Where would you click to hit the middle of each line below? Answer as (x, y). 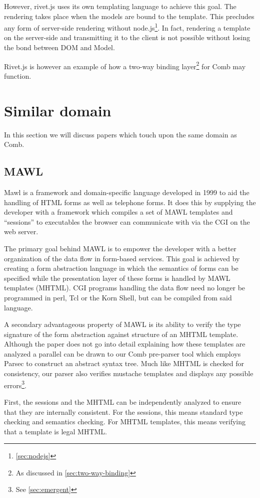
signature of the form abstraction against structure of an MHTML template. (121, 334)
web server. (21, 231)
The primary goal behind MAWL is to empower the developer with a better (120, 248)
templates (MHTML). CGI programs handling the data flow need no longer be (125, 288)
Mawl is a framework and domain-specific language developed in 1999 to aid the (127, 192)
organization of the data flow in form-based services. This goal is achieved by (122, 258)
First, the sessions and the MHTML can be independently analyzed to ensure (123, 401)
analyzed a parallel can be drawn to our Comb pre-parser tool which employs (122, 353)
